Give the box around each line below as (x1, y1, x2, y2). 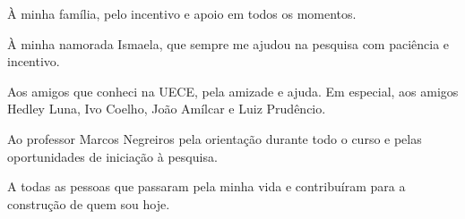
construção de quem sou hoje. (7, 194, 170, 213)
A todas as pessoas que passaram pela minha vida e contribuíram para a (7, 177, 406, 196)
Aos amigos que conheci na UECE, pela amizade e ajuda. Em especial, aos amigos (7, 81, 459, 100)
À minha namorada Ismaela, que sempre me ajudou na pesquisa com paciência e (7, 34, 450, 53)
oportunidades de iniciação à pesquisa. (7, 147, 218, 165)
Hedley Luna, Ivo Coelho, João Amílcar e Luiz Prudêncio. (7, 99, 326, 118)
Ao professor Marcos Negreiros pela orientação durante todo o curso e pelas (7, 129, 422, 147)
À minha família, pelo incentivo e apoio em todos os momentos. (7, 4, 357, 22)
